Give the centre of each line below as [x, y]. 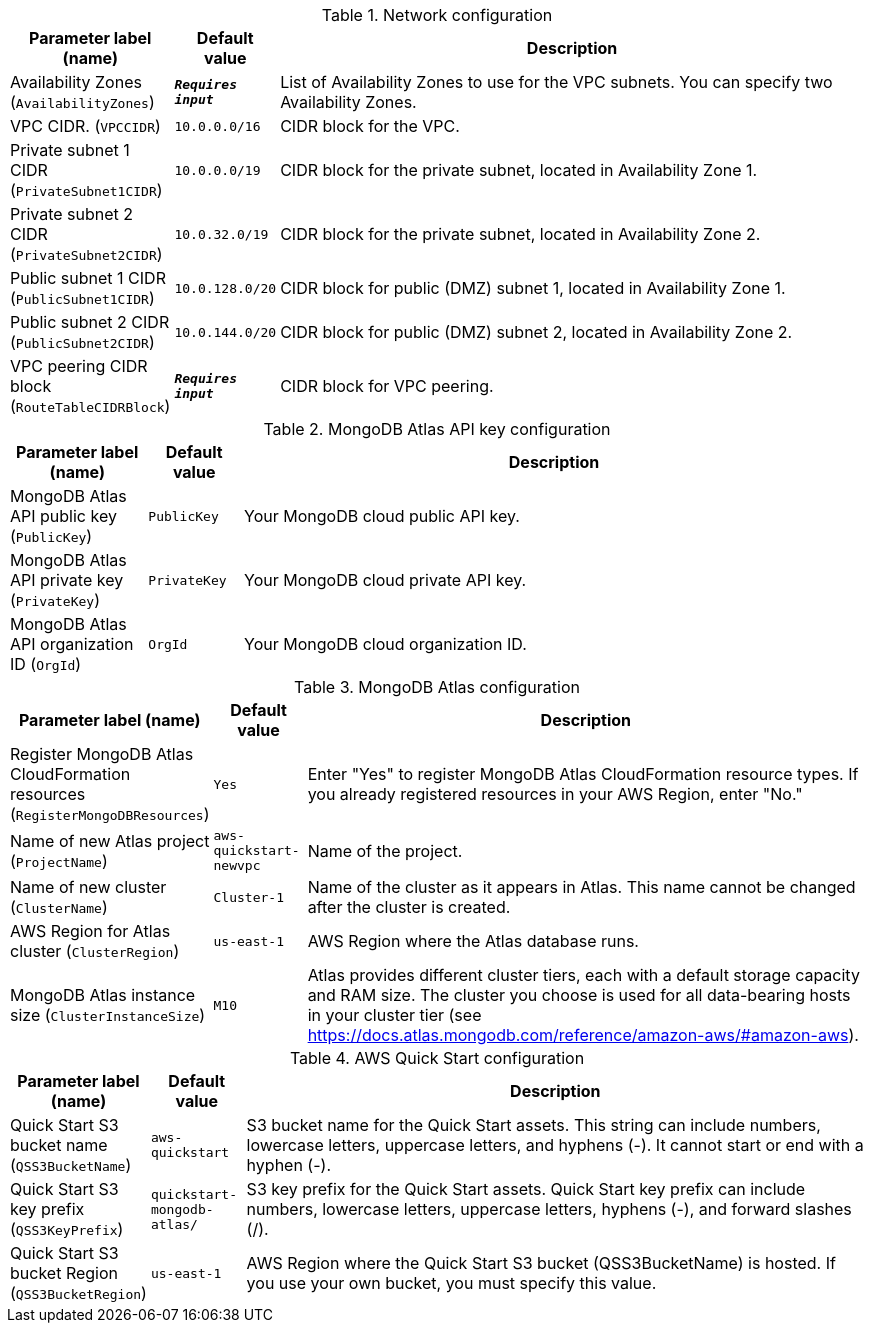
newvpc [237, 865]
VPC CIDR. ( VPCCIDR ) [85, 126]
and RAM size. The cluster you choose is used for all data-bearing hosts [579, 995]
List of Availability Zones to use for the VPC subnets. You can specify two [556, 82]
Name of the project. [385, 850]
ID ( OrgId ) [46, 664]
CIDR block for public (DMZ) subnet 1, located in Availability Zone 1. [533, 288]
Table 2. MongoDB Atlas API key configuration [437, 429]
